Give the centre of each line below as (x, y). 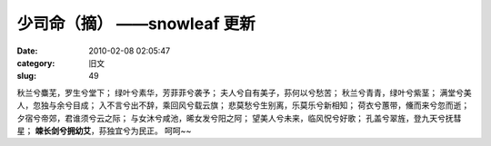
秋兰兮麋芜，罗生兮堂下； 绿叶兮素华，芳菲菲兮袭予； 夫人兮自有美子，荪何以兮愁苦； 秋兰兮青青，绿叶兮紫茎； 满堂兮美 (244, 92)
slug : (26, 76)
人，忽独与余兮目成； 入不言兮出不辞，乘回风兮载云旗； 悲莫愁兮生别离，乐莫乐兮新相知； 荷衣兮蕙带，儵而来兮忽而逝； (243, 105)
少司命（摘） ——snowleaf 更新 (136, 24)
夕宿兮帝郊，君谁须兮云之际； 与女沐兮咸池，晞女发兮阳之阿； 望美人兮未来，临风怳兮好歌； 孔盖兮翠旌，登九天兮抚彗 (239, 118)
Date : (27, 51)
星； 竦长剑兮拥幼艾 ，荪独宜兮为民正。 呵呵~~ (104, 131)
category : (36, 63)
